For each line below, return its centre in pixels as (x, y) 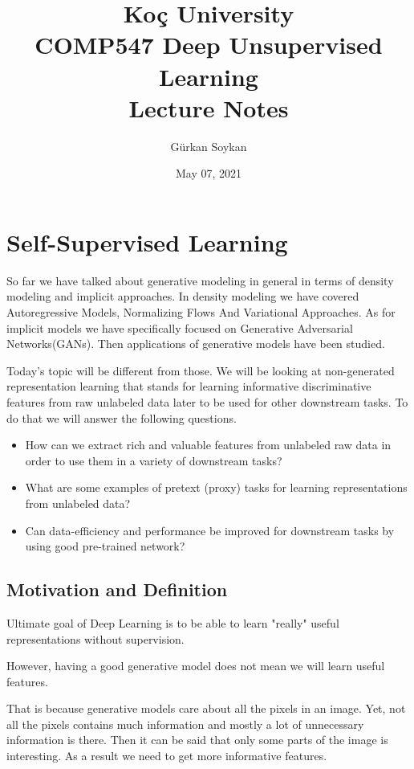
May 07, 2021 (209, 173)
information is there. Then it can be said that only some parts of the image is (197, 740)
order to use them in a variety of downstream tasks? (154, 460)
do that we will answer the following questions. (122, 417)
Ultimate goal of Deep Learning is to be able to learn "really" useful (173, 622)
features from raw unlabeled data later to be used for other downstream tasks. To (207, 401)
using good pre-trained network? (105, 546)
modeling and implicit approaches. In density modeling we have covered (183, 296)
